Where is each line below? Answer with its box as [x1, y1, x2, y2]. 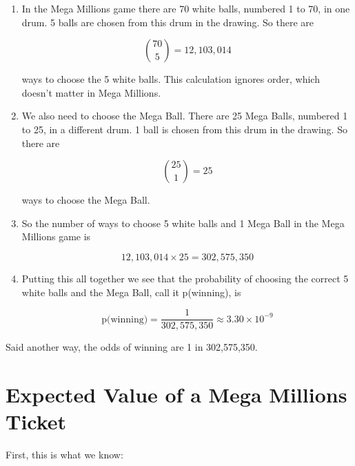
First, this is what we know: [6, 447, 123, 462]
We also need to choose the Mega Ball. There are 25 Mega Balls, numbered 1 [21, 108, 348, 123]
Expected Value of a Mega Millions [6, 380, 347, 408]
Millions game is [21, 229, 91, 244]
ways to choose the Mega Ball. [21, 193, 150, 207]
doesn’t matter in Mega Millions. [21, 85, 161, 99]
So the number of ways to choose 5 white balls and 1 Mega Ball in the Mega [21, 215, 345, 230]
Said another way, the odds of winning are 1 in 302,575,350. [6, 340, 258, 354]
